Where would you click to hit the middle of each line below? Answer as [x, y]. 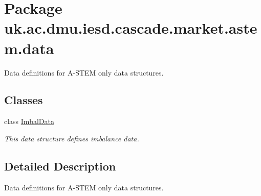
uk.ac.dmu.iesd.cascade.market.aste [131, 28]
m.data [29, 48]
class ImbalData [29, 121]
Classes [24, 100]
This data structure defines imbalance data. [72, 138]
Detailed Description [60, 166]
